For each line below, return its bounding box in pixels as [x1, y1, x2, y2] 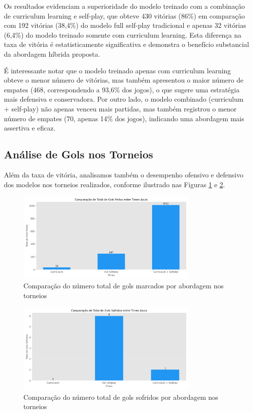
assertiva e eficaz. [4, 123, 56, 133]
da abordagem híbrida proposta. [4, 48, 100, 59]
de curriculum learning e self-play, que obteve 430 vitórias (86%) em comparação [4, 10, 245, 21]
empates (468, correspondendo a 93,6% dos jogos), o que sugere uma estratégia [4, 84, 240, 94]
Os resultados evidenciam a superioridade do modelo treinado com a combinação [4, 1, 245, 11]
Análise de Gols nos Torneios [4, 147, 153, 162]
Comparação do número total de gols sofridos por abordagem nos [23, 391, 218, 402]
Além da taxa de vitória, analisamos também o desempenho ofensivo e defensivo [4, 169, 244, 179]
